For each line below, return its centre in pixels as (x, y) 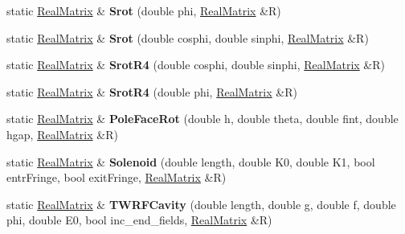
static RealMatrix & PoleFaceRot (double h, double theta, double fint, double (202, 119)
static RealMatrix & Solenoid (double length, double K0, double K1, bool (191, 161)
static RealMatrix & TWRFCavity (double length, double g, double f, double (201, 204)
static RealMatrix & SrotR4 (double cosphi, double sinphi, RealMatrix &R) (196, 65)
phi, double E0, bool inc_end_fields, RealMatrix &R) (139, 220)
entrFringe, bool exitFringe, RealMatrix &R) (117, 177)
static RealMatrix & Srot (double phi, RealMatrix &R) (144, 10)
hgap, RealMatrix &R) (62, 134)
